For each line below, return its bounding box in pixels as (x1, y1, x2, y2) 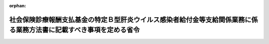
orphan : (9, 3, 26, 8)
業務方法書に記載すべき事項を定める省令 (15, 26, 140, 34)
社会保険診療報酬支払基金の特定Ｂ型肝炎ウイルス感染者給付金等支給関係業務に (9, 15, 252, 24)
